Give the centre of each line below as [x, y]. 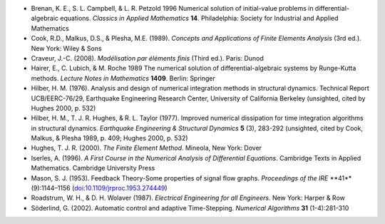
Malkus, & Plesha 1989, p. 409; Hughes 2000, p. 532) [109, 138]
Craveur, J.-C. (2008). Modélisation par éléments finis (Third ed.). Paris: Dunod [147, 58]
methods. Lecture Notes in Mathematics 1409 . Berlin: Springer [123, 78]
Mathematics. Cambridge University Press [93, 168]
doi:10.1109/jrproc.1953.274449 [119, 188]
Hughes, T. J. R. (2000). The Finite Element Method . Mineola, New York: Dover [147, 148]
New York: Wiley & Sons [67, 48]
